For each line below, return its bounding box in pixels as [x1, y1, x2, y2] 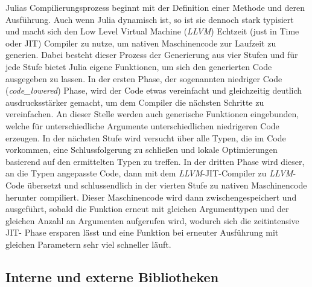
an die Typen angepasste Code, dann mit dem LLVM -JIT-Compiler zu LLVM [5, 167, 293, 179]
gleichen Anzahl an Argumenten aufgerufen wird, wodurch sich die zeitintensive [5, 214, 299, 227]
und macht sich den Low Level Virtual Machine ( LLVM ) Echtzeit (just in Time [5, 25, 299, 37]
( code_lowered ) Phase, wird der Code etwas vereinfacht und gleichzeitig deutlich [5, 84, 302, 97]
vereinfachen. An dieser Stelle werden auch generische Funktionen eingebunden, [5, 108, 299, 120]
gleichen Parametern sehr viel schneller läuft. [5, 237, 171, 250]
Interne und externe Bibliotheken [5, 267, 219, 286]
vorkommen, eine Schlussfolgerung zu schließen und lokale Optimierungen [5, 143, 278, 156]
